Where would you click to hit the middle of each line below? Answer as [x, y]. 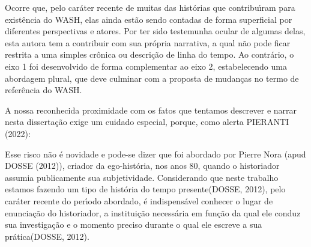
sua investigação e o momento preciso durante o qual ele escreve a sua [134, 224]
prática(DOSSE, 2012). [47, 236]
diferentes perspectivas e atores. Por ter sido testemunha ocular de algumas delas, [155, 31]
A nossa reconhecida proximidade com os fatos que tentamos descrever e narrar [151, 110]
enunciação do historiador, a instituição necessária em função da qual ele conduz [153, 212]
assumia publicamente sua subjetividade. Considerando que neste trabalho [142, 177]
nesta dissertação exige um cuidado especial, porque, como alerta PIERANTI [147, 122]
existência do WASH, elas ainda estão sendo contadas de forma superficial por [149, 19]
